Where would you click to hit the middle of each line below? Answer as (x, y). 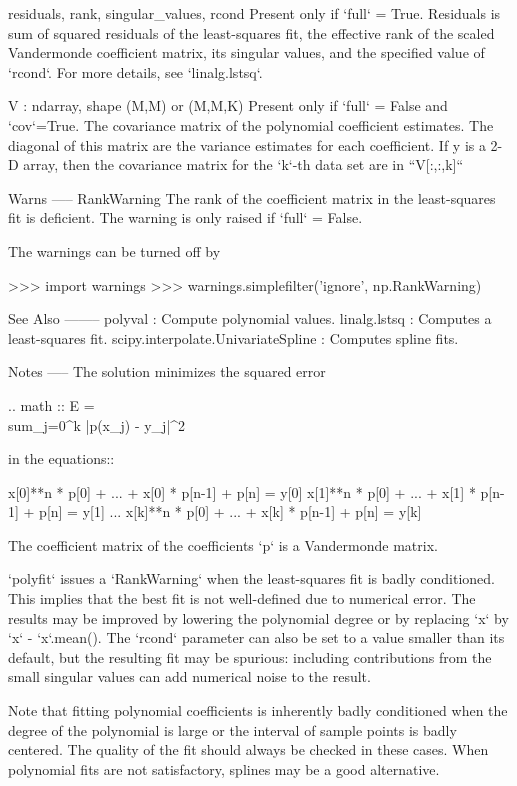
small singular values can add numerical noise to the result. (189, 676)
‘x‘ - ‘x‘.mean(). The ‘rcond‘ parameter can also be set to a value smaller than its (256, 637)
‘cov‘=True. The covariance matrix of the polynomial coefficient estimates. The (251, 124)
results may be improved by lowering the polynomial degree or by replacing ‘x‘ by (258, 617)
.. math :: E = (51, 404)
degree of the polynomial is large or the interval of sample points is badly (232, 729)
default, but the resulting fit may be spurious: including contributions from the (250, 656)
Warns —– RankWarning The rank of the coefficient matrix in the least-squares (252, 197)
